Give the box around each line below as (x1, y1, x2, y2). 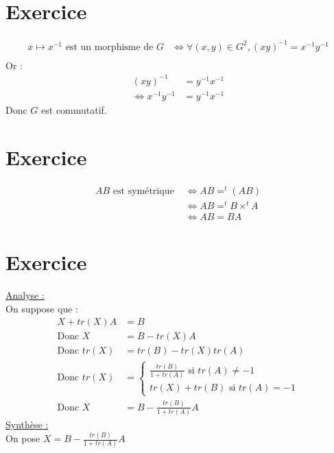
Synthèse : (5, 417, 49, 432)
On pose (5, 431, 40, 445)
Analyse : (5, 288, 45, 302)
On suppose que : (5, 301, 78, 315)
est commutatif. (41, 102, 107, 117)
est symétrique (112, 186, 174, 196)
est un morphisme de (65, 42, 154, 52)
